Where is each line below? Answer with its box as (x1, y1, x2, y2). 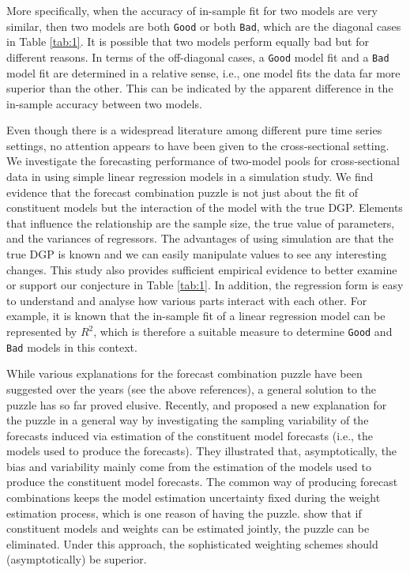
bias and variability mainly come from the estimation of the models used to (6, 458, 371, 474)
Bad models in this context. (6, 338, 137, 355)
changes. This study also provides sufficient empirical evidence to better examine (6, 261, 397, 277)
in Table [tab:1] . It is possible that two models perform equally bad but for (6, 33, 369, 50)
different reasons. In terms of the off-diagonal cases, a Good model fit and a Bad (6, 48, 389, 65)
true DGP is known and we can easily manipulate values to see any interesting (6, 246, 387, 262)
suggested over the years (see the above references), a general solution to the (6, 380, 377, 397)
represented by (6, 323, 77, 339)
